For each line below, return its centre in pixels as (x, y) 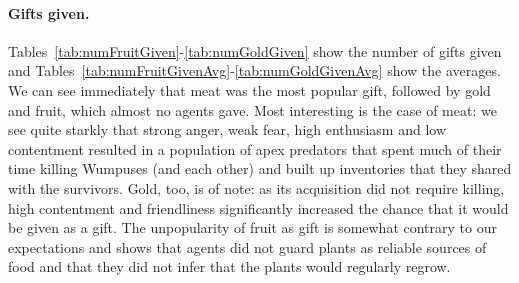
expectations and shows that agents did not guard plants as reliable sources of (247, 246)
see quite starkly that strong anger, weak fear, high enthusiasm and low (227, 129)
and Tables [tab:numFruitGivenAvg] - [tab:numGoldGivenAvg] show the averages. (254, 70)
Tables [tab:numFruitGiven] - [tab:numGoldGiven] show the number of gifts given (255, 50)
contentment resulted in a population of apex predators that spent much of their (255, 148)
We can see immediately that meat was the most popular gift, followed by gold (249, 89)
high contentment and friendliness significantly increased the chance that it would (258, 207)
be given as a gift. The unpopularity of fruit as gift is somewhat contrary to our (252, 227)
